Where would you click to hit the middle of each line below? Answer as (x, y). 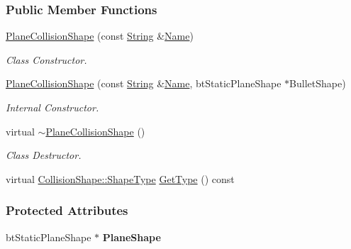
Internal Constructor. (52, 107)
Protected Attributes (67, 210)
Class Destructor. (44, 155)
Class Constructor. (46, 59)
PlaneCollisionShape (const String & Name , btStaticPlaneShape (144, 83)
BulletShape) (318, 83)
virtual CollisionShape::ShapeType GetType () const (120, 178)
